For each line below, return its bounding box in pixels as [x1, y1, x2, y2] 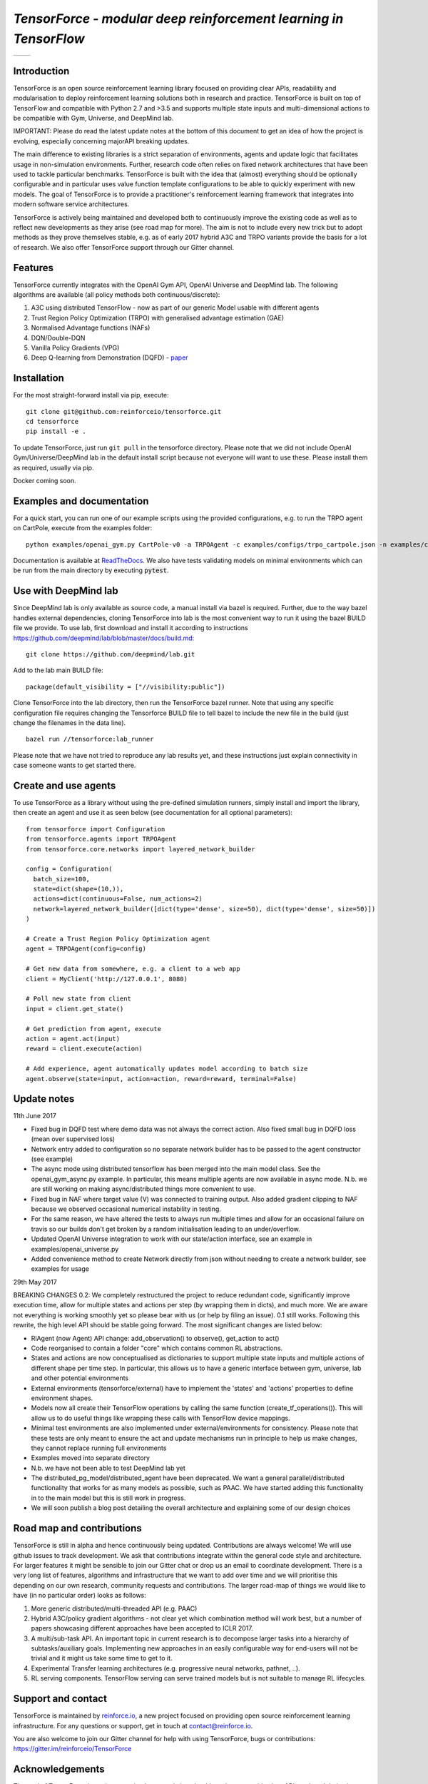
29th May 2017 [13, 1277, 57, 1286]
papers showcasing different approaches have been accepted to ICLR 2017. [31, 1624, 253, 1633]
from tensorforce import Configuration [26, 825, 165, 833]
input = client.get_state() [26, 1005, 124, 1013]
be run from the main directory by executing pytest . [13, 566, 169, 574]
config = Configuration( [26, 865, 113, 873]
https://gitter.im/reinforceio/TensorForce [13, 1745, 132, 1753]
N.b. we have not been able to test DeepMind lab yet [31, 1464, 185, 1472]
